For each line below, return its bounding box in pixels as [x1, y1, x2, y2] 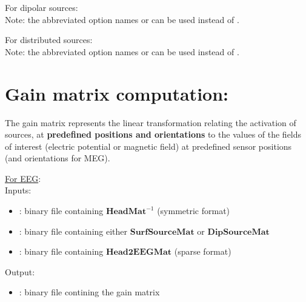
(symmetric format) [157, 204, 230, 217]
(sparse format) [174, 245, 231, 258]
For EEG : [5, 172, 41, 184]
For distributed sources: [5, 33, 93, 46]
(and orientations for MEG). [5, 152, 110, 164]
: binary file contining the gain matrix [19, 286, 160, 298]
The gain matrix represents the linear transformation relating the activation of [5, 116, 296, 129]
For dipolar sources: [5, 1, 78, 13]
